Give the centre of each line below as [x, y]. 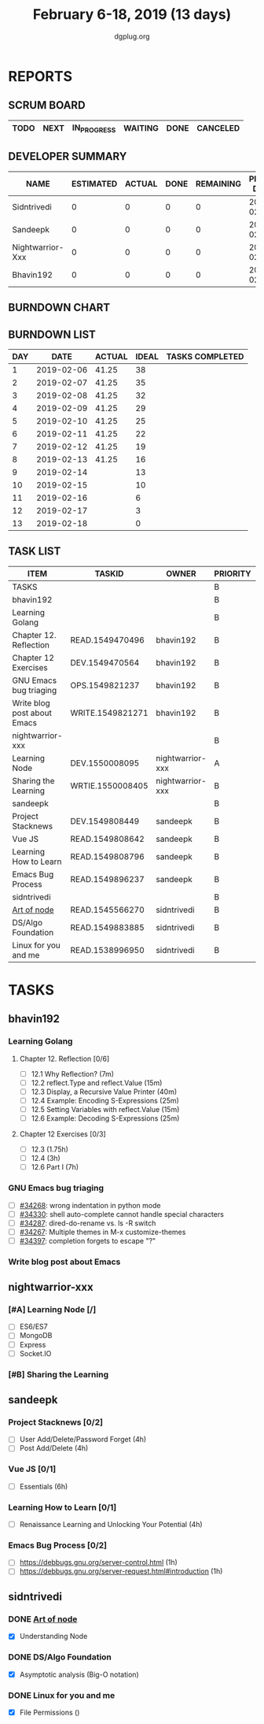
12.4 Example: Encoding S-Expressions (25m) [105, 1100]
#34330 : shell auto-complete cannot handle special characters [121, 1214]
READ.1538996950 [108, 950]
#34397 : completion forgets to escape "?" [88, 1240]
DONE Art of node [43, 1618]
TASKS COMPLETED [205, 356]
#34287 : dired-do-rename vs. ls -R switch [88, 1223]
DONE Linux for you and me [62, 1695]
